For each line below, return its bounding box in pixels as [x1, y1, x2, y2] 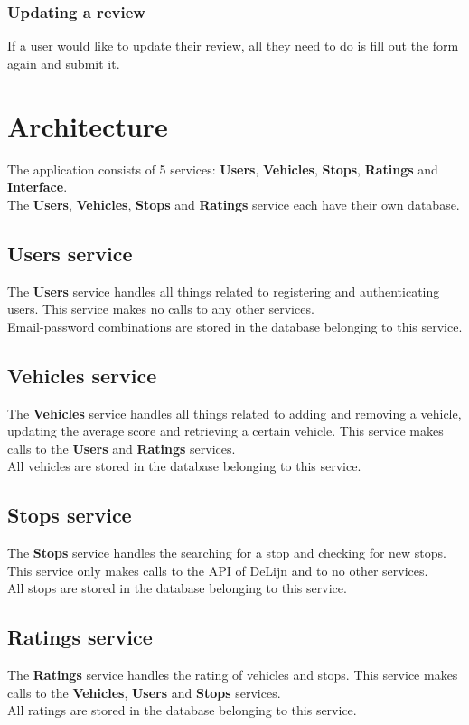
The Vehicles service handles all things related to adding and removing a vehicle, [7, 403, 462, 422]
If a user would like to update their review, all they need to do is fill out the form [7, 36, 459, 55]
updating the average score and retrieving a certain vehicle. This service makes [7, 421, 444, 440]
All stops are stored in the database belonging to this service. [7, 579, 347, 598]
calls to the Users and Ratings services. [7, 438, 236, 457]
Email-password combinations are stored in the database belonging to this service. [7, 316, 463, 335]
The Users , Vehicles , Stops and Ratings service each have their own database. [7, 194, 460, 213]
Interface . [7, 177, 68, 196]
